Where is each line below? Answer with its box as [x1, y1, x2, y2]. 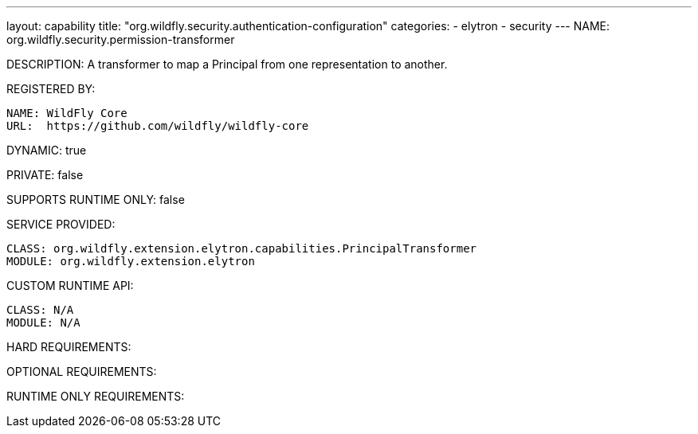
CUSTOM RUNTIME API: [6, 279, 134, 292]
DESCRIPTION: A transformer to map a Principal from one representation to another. [6, 57, 448, 71]
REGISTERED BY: [6, 82, 96, 96]
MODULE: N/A [6, 316, 80, 329]
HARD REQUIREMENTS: [6, 340, 131, 354]
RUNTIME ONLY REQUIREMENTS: [6, 389, 185, 403]
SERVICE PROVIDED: [6, 217, 116, 231]
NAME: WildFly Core [6, 107, 127, 119]
